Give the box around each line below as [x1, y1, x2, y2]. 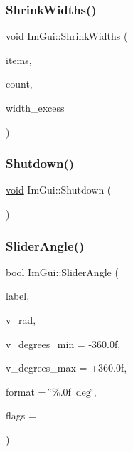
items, [6, 52, 32, 67]
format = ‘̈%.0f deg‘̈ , [6, 384, 97, 399]
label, [6, 288, 30, 303]
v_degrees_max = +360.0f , [6, 360, 127, 375]
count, [6, 76, 33, 91]
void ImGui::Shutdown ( [6, 182, 112, 197]
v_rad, [6, 312, 36, 327]
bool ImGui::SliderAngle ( [6, 264, 119, 279]
